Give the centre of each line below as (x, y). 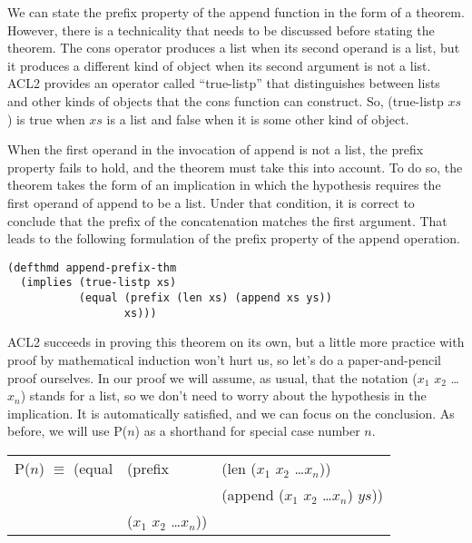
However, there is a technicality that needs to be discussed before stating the (221, 30)
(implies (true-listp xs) (98, 283)
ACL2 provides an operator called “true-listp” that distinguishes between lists (224, 83)
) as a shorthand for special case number (247, 431)
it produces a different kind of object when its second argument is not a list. (219, 65)
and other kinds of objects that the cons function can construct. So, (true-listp (226, 100)
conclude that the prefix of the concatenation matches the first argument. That (227, 220)
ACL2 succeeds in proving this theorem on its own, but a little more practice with (236, 342)
